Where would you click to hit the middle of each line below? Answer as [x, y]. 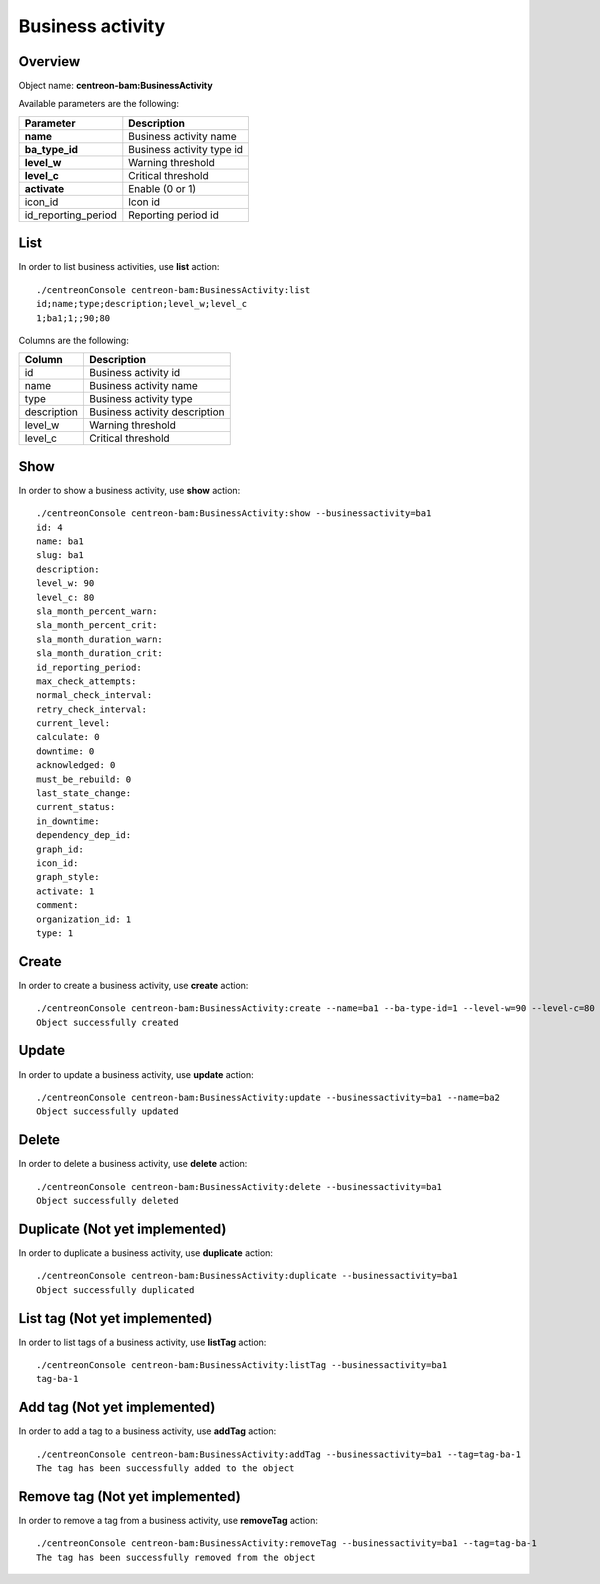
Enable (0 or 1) [162, 188]
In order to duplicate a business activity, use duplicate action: [146, 1252]
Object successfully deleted [107, 1200]
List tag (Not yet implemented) [115, 1318]
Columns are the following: [73, 340]
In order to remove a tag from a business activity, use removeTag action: [168, 1520]
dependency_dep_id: [84, 835]
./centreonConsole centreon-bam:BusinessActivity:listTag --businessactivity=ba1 [242, 1364]
